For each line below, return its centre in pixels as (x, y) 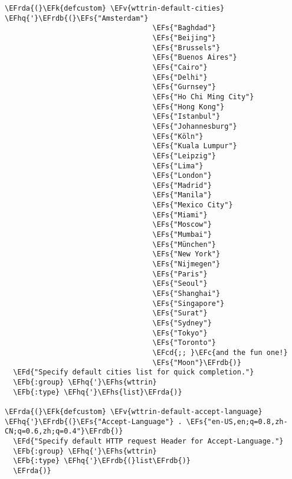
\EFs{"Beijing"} (184, 38)
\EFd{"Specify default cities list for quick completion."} (134, 372)
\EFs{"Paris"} (180, 274)
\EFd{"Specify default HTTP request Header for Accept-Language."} (148, 441)
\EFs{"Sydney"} (182, 323)
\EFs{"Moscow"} (182, 225)
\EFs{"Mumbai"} (182, 235)
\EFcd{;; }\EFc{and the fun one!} (220, 352)
